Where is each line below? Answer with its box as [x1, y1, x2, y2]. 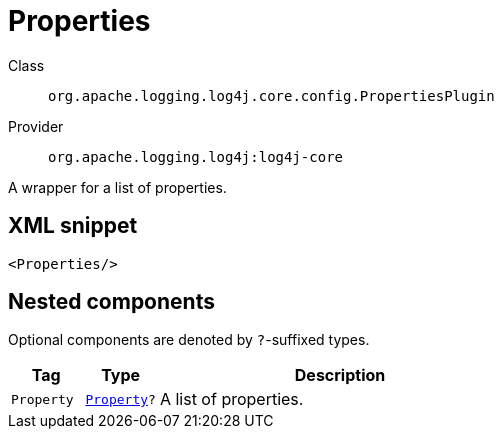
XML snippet [8, 213, 138, 239]
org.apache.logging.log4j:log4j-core [48, 148, 344, 165]
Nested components [8, 289, 215, 315]
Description [294, 365, 386, 386]
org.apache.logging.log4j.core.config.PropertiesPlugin [48, 87, 495, 104]
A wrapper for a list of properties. [8, 178, 227, 196]
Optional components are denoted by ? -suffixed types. [8, 331, 370, 349]
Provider [8, 117, 64, 135]
